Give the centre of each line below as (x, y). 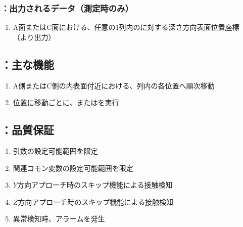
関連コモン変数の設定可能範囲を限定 (73, 168)
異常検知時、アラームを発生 (59, 219)
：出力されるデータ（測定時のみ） (67, 8)
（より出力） (34, 37)
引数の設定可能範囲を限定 (55, 151)
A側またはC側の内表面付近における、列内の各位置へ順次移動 (114, 85)
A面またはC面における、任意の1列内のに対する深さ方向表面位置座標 (126, 27)
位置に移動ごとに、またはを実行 (66, 102)
